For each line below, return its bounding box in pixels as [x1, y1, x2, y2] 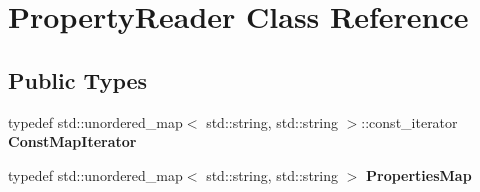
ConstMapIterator [8, 131, 137, 152]
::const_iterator [361, 111, 458, 132]
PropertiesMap [366, 164, 472, 185]
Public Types [8, 64, 148, 95]
